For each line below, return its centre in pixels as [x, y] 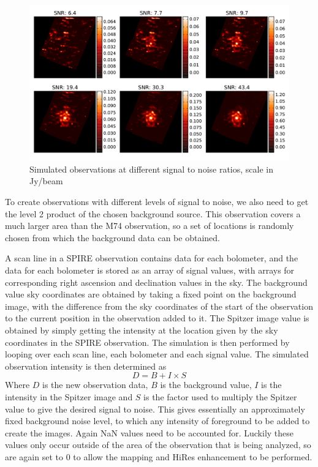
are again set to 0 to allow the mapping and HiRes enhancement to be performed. [159, 456]
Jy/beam [46, 181]
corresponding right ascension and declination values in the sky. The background [156, 282]
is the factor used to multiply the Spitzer [220, 396]
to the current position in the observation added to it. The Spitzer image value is [157, 318]
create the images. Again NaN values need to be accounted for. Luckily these [150, 432]
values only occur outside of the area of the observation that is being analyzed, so [158, 445]
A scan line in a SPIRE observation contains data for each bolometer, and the [152, 258]
